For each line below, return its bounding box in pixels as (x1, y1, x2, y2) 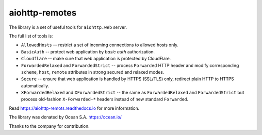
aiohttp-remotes (9, 7, 77, 18)
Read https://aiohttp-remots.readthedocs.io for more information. (9, 105, 140, 111)
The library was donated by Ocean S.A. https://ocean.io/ (9, 114, 122, 120)
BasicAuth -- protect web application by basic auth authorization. (21, 49, 155, 54)
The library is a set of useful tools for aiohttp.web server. (9, 24, 127, 30)
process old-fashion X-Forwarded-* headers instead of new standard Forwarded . (21, 96, 189, 102)
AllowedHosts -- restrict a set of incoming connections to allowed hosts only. (21, 42, 179, 48)
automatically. (21, 83, 49, 88)
